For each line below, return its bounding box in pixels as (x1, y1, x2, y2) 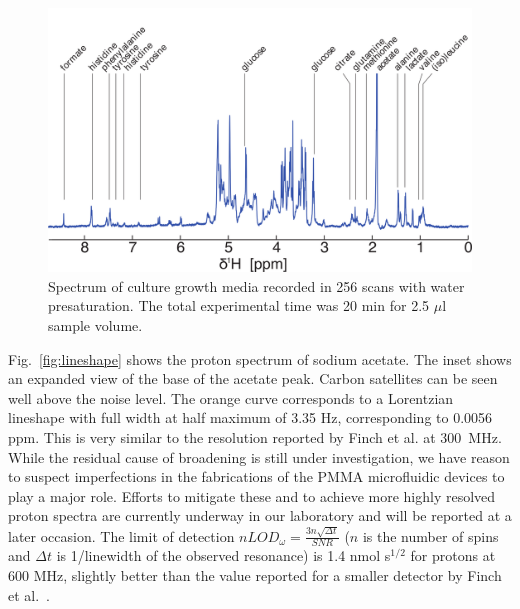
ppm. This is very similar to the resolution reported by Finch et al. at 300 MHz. (8, 426, 502, 447)
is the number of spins (362, 525, 499, 546)
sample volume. (48, 314, 143, 335)
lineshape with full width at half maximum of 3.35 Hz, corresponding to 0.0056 (8, 407, 493, 428)
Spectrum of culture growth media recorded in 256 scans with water (48, 275, 465, 296)
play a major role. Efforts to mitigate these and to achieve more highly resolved (8, 485, 496, 506)
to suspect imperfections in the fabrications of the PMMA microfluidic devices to (8, 466, 505, 487)
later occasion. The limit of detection (8, 525, 235, 546)
